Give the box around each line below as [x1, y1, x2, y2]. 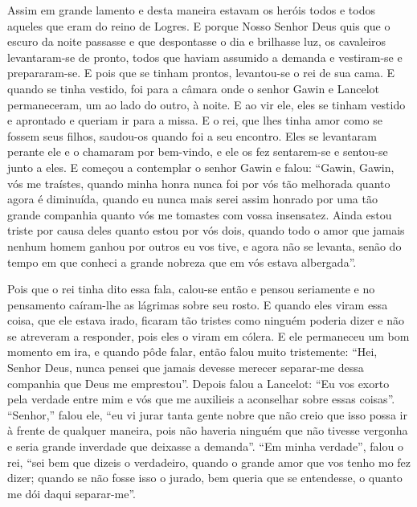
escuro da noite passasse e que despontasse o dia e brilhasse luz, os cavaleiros [7, 33, 386, 50]
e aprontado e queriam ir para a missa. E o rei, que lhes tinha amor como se [7, 112, 382, 129]
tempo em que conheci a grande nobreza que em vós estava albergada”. [7, 253, 357, 270]
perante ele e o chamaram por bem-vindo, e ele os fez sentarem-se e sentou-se [7, 143, 388, 160]
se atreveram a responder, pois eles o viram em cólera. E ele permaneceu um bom [7, 327, 410, 344]
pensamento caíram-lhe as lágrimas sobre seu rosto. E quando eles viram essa [7, 296, 388, 313]
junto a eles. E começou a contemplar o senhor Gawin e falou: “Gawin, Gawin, [7, 158, 395, 175]
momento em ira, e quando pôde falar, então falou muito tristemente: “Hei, [7, 343, 378, 360]
